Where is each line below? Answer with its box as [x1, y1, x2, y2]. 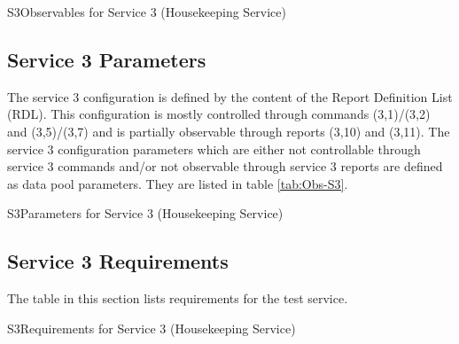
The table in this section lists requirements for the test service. [7, 289, 348, 308]
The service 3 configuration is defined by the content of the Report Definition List [7, 87, 453, 106]
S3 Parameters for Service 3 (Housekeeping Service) [7, 204, 284, 223]
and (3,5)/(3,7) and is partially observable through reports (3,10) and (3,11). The [7, 121, 450, 140]
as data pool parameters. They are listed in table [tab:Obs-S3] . [7, 174, 348, 192]
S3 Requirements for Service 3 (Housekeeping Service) [7, 318, 296, 337]
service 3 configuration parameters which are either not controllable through [7, 139, 421, 158]
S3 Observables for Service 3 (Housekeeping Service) [7, 3, 286, 20]
